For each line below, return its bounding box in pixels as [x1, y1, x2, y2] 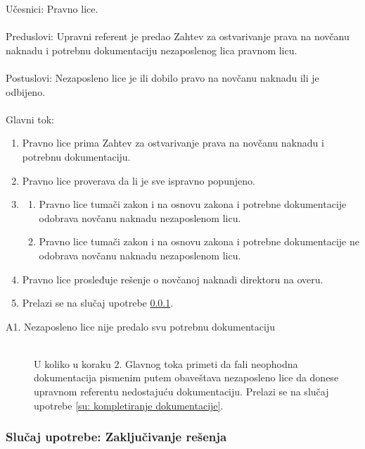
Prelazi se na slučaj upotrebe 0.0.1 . [22, 295, 174, 310]
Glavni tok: [6, 111, 54, 126]
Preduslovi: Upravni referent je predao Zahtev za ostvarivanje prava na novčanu [6, 29, 350, 44]
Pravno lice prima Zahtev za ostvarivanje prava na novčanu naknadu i [22, 135, 324, 150]
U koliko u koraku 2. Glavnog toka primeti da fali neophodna [34, 356, 298, 371]
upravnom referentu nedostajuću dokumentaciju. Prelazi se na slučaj [34, 384, 329, 399]
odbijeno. [6, 84, 46, 99]
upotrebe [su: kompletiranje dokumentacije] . [34, 398, 224, 412]
